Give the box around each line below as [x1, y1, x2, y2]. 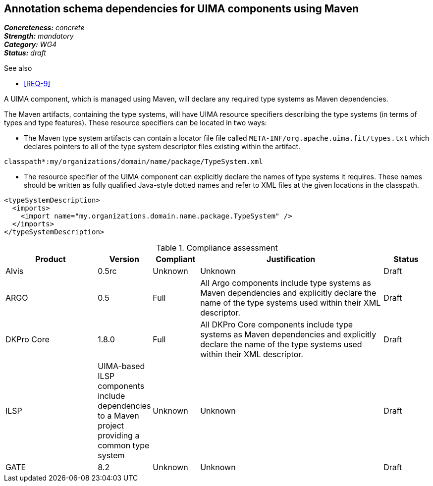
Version [109, 254, 139, 265]
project [98, 421, 124, 431]
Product [35, 254, 66, 265]
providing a [98, 431, 140, 441]
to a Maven [98, 411, 139, 421]
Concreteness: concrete [4, 23, 85, 32]
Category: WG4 [4, 40, 57, 49]
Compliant [156, 254, 196, 265]
